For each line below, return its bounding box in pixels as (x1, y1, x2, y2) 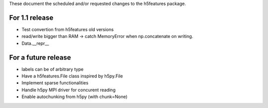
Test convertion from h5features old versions (21, 26, 114, 32)
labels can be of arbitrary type (21, 66, 84, 72)
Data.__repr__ (21, 40, 49, 46)
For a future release (9, 53, 71, 62)
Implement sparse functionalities (21, 80, 89, 86)
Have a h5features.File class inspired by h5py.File (21, 73, 123, 79)
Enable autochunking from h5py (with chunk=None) (21, 94, 128, 100)
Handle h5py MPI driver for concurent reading (21, 87, 116, 93)
